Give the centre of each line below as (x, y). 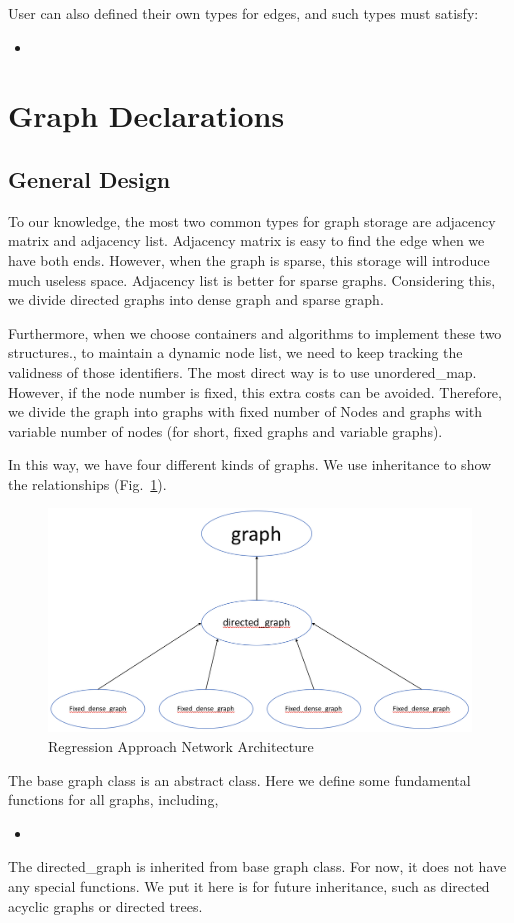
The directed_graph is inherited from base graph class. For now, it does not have (257, 866)
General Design (89, 178)
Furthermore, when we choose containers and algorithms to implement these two (255, 332)
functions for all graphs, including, (113, 799)
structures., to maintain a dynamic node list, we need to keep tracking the (235, 352)
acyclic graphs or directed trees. (105, 905)
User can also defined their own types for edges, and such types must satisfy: (243, 13)
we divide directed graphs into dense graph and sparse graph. (196, 299)
